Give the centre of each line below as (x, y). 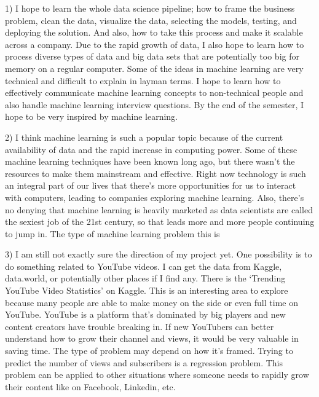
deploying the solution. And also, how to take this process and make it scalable (154, 32)
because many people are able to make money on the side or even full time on (152, 302)
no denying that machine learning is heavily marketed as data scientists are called (159, 209)
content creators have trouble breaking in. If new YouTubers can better (140, 326)
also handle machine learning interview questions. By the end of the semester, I (154, 104)
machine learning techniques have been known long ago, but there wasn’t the (150, 161)
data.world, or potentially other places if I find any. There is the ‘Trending (145, 278)
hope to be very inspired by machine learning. (91, 116)
